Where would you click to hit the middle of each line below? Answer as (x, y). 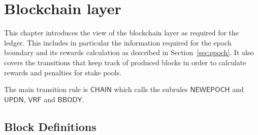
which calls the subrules (151, 89)
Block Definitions (50, 126)
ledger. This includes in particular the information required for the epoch (118, 42)
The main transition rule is (46, 89)
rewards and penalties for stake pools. (63, 72)
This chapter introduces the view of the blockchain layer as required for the (122, 33)
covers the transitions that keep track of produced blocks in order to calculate (125, 62)
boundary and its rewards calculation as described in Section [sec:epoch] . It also (129, 52)
